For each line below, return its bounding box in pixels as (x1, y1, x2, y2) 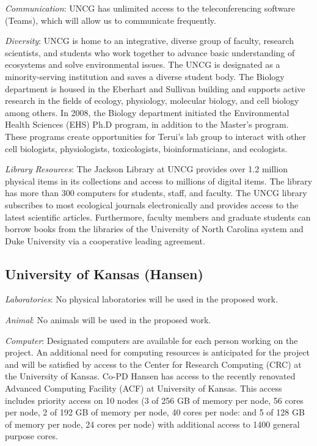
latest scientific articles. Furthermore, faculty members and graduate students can (5, 210, 311, 223)
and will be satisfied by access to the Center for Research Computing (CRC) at (5, 357, 302, 370)
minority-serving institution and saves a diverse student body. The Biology (5, 70, 285, 82)
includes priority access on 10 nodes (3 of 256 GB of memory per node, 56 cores (5, 393, 304, 406)
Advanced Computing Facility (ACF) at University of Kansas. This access (5, 382, 282, 395)
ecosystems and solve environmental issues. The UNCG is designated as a (5, 58, 280, 71)
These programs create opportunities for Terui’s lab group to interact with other (5, 130, 307, 142)
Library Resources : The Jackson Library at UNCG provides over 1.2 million (5, 163, 288, 175)
